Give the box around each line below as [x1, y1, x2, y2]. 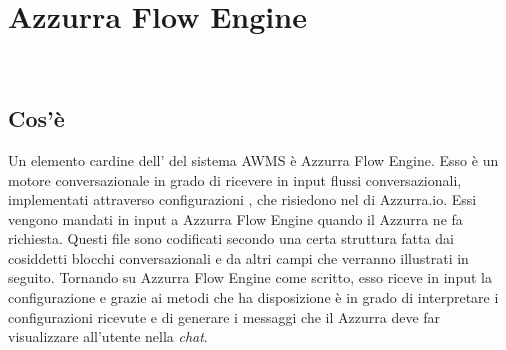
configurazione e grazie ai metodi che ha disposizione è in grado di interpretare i [8, 287, 499, 308]
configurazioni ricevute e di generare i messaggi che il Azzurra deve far [8, 306, 441, 327]
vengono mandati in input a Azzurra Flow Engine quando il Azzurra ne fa [8, 208, 463, 229]
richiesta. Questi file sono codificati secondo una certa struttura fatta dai [8, 228, 454, 249]
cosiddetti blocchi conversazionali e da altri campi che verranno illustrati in [8, 247, 469, 268]
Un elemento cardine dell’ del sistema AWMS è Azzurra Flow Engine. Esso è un [8, 149, 499, 170]
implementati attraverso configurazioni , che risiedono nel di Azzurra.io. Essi [8, 189, 477, 210]
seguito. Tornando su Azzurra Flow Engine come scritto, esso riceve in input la [8, 267, 492, 288]
